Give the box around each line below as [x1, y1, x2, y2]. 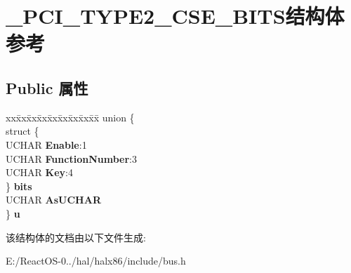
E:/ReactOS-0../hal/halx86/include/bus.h [6, 253, 186, 268]
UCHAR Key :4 [6, 165, 73, 180]
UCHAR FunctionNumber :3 [6, 151, 137, 166]
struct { [6, 124, 39, 138]
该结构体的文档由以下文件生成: [6, 229, 146, 244]
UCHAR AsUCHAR [6, 192, 101, 207]
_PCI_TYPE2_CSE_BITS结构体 [6, 1, 345, 30]
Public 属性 [6, 76, 88, 98]
